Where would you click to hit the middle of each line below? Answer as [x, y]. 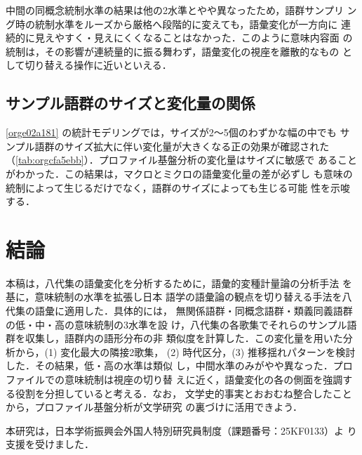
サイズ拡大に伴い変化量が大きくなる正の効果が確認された [197, 146]
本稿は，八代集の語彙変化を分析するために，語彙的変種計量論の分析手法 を [179, 283]
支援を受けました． [50, 444]
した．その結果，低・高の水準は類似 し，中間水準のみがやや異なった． [169, 365]
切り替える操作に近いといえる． [98, 65]
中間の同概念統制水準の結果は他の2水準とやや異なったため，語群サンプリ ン [181, 10]
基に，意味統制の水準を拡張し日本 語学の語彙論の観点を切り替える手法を [174, 297]
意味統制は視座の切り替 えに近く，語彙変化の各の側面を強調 [203, 380]
